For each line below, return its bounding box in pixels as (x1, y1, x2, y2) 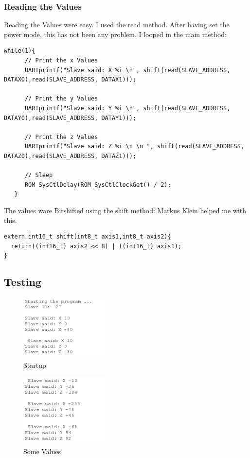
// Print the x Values (24, 57, 98, 64)
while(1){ (4, 47, 36, 55)
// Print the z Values (24, 133, 98, 140)
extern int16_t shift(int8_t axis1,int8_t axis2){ (4, 233, 171, 240)
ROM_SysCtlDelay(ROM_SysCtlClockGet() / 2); (24, 181, 171, 188)
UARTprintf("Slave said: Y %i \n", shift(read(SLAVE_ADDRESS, (24, 104, 231, 112)
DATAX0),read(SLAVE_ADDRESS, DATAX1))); (4, 76, 137, 83)
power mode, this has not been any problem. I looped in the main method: (4, 29, 227, 39)
